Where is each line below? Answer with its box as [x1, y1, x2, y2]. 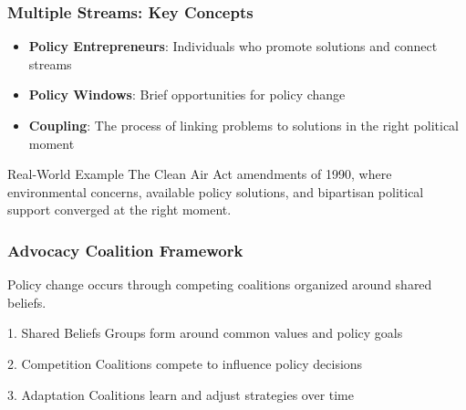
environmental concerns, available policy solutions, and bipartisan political [7, 182, 424, 201]
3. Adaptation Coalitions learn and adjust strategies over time [7, 384, 355, 404]
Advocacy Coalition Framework [7, 238, 243, 261]
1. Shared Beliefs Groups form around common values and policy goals [7, 323, 403, 342]
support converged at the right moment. [7, 200, 232, 219]
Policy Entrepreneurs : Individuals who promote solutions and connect [28, 37, 438, 56]
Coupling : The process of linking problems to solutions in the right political [28, 116, 460, 134]
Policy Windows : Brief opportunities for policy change [28, 85, 346, 104]
